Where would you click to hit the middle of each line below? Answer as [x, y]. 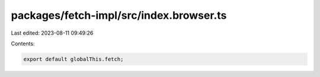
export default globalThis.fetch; [73, 59]
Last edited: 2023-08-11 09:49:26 [52, 33]
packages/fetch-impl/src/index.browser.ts [119, 15]
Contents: [23, 43]
